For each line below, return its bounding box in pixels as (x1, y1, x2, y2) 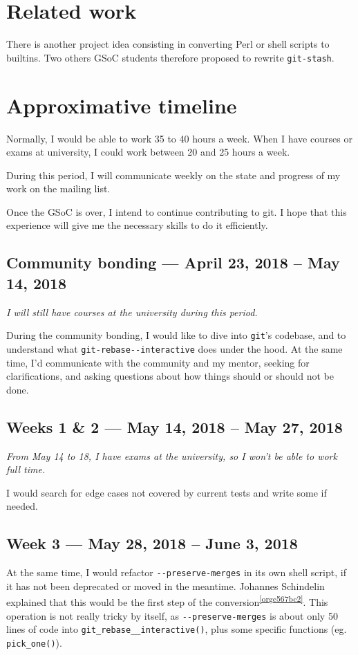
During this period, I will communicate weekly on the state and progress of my (6, 167, 341, 182)
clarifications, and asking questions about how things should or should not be (6, 369, 334, 383)
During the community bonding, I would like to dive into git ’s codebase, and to (6, 328, 346, 342)
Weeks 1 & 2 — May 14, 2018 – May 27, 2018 (6, 416, 343, 437)
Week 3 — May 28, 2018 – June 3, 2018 (6, 533, 298, 554)
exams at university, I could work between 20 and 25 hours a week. (6, 145, 290, 159)
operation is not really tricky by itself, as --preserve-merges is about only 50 (6, 608, 338, 622)
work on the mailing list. (6, 181, 111, 196)
